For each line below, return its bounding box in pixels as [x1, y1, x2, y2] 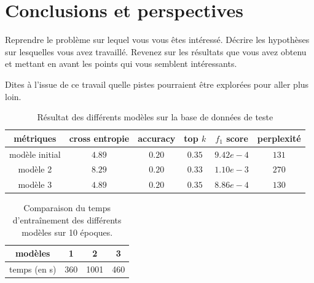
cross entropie [69, 131, 130, 144]
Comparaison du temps [23, 201, 111, 214]
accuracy [138, 131, 176, 144]
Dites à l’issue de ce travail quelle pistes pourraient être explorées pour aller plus [5, 77, 309, 90]
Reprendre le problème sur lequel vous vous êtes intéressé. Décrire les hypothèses [5, 33, 310, 46]
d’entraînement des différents [12, 213, 122, 226]
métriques [14, 131, 57, 144]
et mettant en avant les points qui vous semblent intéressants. [5, 57, 237, 70]
